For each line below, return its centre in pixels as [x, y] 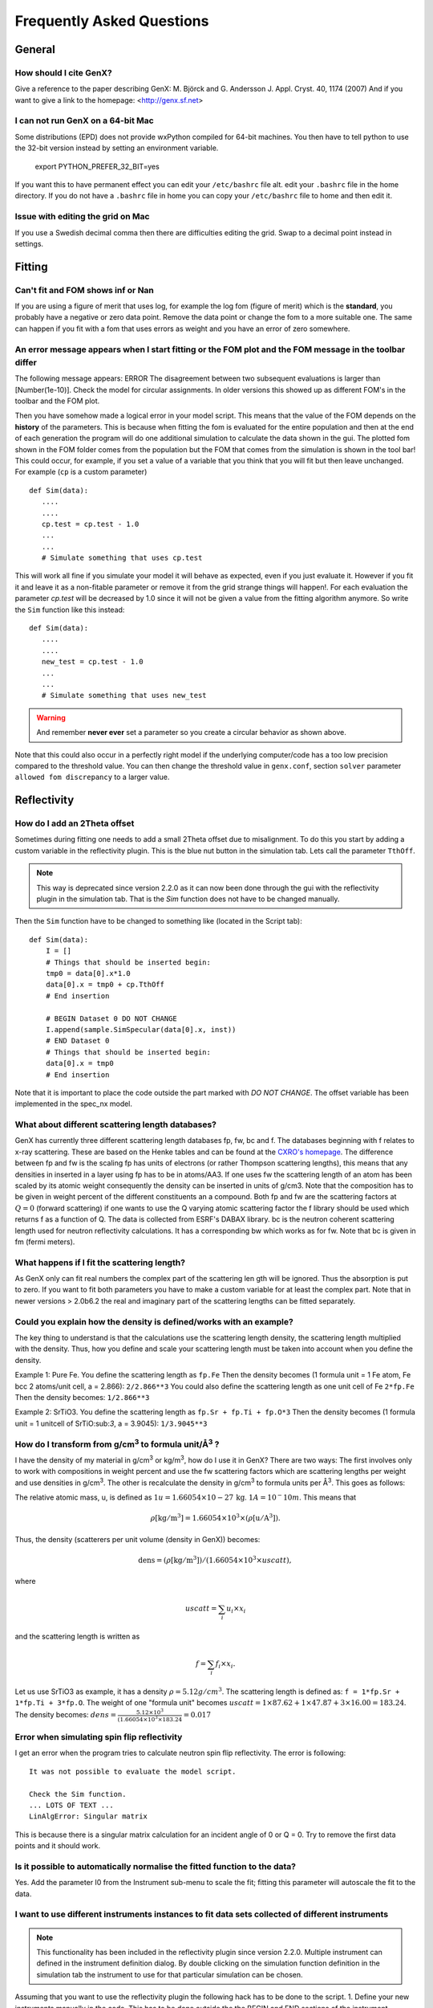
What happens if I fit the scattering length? [100, 1263]
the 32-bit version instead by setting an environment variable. [117, 148]
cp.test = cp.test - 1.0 [90, 524]
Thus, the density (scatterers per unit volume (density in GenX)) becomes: [138, 1539]
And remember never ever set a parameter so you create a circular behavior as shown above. [191, 733]
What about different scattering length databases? [115, 1124]
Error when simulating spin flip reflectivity [99, 1737]
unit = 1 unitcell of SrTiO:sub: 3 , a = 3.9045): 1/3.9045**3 [111, 1423]
